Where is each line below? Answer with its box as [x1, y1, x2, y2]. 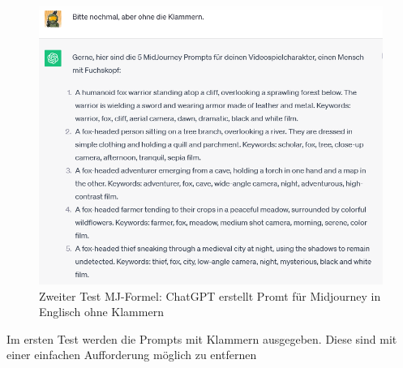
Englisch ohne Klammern [39, 303, 164, 320]
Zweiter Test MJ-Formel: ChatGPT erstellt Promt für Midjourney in [39, 287, 381, 304]
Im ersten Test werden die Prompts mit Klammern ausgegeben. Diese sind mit [6, 330, 397, 347]
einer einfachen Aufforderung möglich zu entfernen [6, 346, 257, 363]
